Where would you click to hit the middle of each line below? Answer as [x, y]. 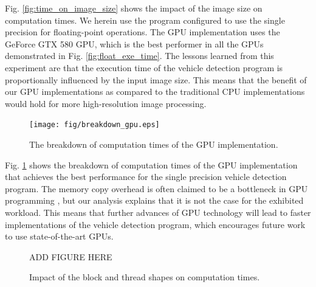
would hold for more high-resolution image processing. [106, 103]
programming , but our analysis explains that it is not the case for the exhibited [154, 200]
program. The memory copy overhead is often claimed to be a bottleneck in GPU [156, 188]
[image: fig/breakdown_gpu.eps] [94, 125]
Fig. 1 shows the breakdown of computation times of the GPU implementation [151, 164]
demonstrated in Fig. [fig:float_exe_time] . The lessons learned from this [139, 56]
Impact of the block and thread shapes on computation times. [145, 277]
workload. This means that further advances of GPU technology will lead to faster [158, 212]
